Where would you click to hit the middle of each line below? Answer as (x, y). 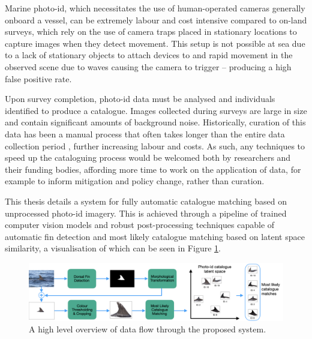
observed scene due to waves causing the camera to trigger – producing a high (148, 66)
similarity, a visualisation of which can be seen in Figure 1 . (113, 248)
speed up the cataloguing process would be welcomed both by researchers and (148, 157)
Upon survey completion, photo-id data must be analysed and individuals (140, 99)
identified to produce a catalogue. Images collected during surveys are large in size (156, 110)
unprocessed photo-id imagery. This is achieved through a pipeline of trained (146, 213)
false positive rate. (38, 78)
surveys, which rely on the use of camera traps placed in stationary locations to (151, 31)
